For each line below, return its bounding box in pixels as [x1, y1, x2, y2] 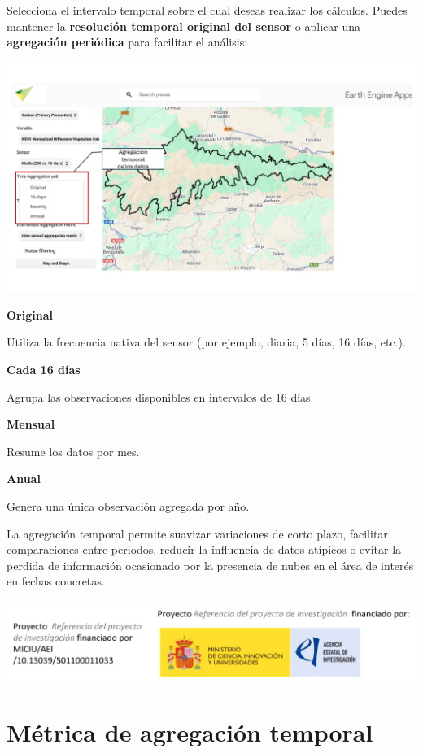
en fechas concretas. [7, 572, 105, 590]
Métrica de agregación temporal [7, 716, 373, 749]
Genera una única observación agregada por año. [7, 498, 250, 515]
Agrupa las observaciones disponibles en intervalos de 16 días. [7, 388, 314, 405]
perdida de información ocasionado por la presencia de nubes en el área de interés [7, 556, 414, 573]
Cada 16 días [7, 361, 81, 378]
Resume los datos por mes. [7, 442, 140, 459]
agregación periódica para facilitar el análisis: [7, 33, 248, 50]
